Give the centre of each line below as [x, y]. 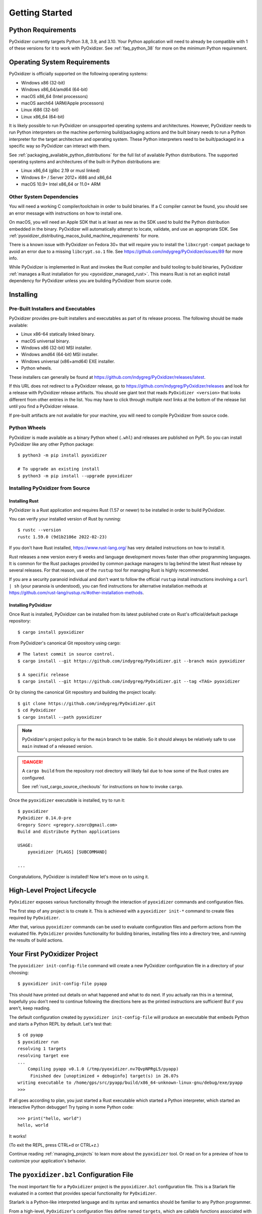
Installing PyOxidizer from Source [49, 488]
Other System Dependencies [44, 197]
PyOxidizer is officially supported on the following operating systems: [78, 74]
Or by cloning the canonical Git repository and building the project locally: [82, 692]
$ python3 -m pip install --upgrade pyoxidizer [75, 476]
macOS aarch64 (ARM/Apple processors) [63, 103]
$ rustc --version [40, 530]
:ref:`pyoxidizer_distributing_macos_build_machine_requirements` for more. [84, 236]
